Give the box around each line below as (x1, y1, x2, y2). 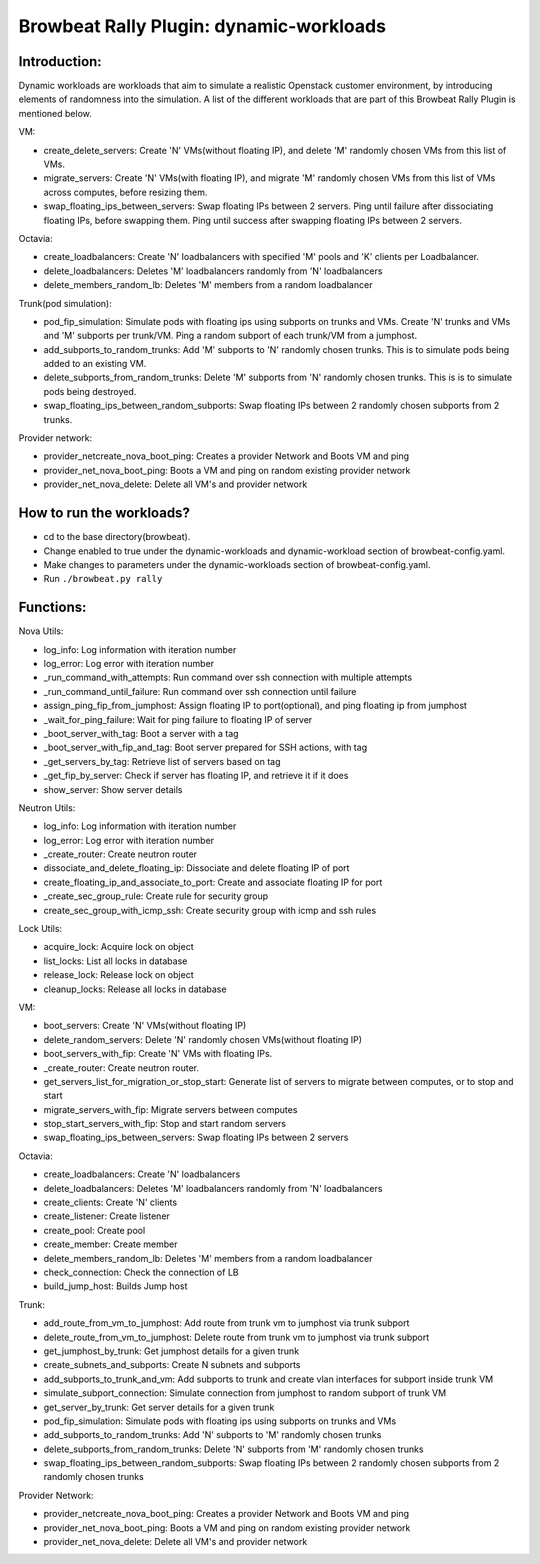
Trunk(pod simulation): (18, 297, 112, 309)
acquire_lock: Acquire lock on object (43, 941, 194, 953)
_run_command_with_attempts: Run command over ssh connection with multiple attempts (43, 671, 413, 684)
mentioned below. (18, 107, 92, 119)
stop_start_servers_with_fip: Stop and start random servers (43, 1118, 287, 1130)
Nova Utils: (18, 625, 64, 637)
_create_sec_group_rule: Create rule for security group (43, 890, 269, 902)
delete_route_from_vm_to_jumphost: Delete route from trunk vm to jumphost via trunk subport (43, 1331, 430, 1343)
